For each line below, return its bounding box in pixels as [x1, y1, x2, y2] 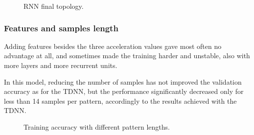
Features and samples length [4, 22, 118, 34]
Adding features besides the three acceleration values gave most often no [4, 41, 222, 51]
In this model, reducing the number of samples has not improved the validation [4, 76, 242, 87]
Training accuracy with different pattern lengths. [23, 121, 170, 132]
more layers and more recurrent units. [4, 60, 117, 70]
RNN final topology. [23, 1, 84, 11]
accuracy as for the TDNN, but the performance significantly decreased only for [4, 86, 244, 96]
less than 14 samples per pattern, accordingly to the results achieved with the [4, 95, 237, 106]
